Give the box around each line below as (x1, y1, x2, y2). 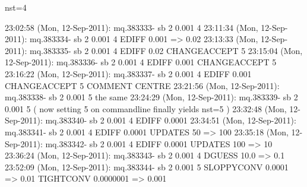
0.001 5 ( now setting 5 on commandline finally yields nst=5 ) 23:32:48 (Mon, (5, 102, 287, 115)
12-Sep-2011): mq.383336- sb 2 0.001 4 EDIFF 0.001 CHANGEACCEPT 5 (5, 56, 277, 68)
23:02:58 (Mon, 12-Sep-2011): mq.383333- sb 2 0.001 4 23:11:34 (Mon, (5, 21, 258, 33)
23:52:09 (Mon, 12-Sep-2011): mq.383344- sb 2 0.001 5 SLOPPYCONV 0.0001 (5, 160, 289, 173)
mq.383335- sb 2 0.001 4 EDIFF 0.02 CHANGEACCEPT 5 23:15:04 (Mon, (29, 44, 303, 56)
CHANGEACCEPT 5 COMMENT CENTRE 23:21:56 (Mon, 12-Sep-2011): (5, 79, 280, 91)
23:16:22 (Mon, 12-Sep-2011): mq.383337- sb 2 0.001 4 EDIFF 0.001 (5, 67, 252, 80)
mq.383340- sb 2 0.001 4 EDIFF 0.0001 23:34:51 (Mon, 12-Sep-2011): (45, 114, 296, 126)
